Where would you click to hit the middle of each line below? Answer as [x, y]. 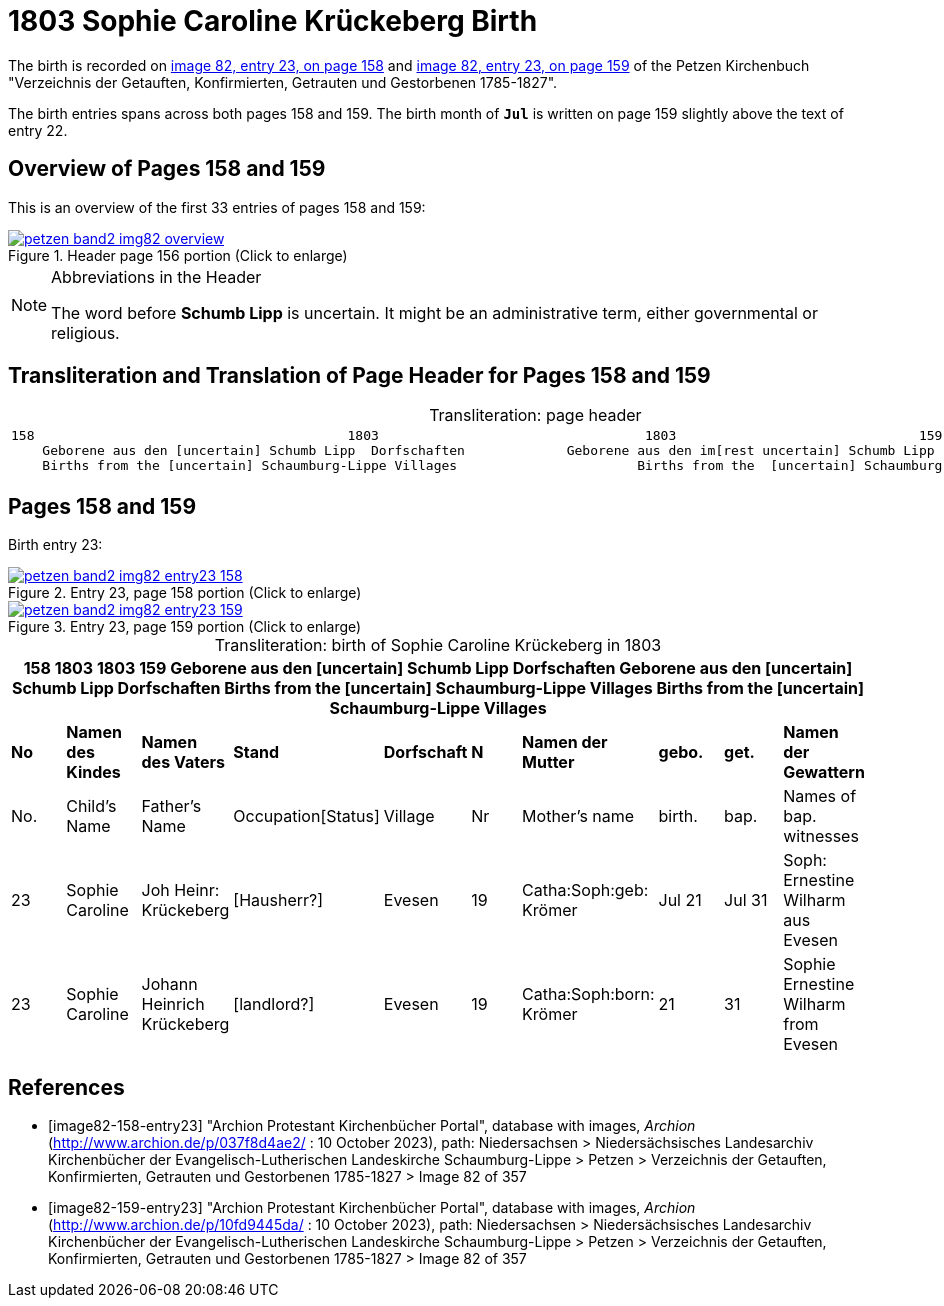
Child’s [91, 806]
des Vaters [183, 762]
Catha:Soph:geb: [585, 890]
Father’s [171, 806]
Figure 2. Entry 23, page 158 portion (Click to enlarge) [185, 593]
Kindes [93, 772]
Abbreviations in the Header [156, 276]
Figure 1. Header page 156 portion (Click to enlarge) [178, 255]
